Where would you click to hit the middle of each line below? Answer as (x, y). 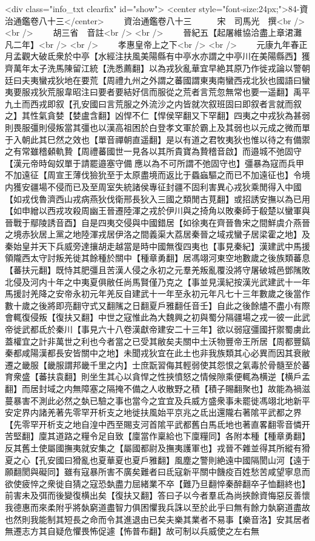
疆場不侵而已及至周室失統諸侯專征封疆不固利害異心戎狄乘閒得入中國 (166, 186)
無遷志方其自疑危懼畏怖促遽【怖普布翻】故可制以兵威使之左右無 (132, 531)
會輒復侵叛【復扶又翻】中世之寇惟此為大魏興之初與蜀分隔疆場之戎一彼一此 (153, 317)
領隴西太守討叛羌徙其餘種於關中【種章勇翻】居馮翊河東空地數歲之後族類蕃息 (157, 258)
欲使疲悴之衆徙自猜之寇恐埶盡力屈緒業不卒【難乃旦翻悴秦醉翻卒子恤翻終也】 (157, 483)
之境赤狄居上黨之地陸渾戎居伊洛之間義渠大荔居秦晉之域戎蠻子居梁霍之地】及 (157, 234)
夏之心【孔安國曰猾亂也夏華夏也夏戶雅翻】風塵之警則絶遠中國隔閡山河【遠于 (157, 460)
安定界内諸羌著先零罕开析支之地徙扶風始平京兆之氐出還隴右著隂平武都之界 (153, 412)
